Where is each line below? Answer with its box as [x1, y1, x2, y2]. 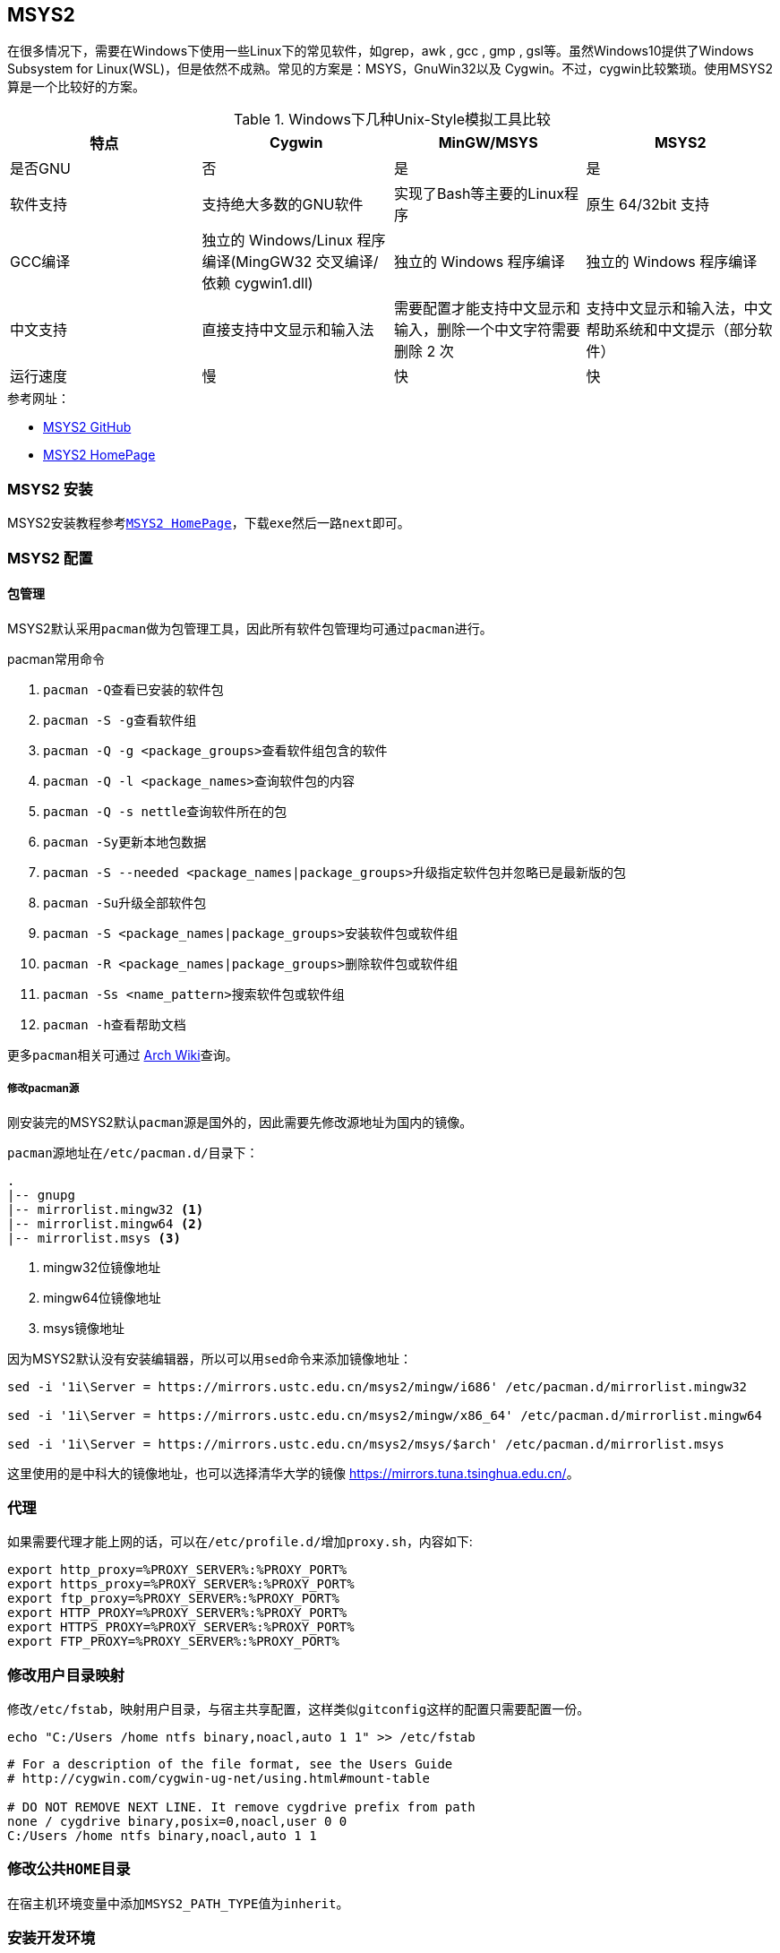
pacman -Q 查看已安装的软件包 [43, 681, 224, 697]
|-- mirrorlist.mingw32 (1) [7, 1201, 204, 1217]
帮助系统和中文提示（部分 [586, 321, 759, 340]
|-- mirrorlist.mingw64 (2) [7, 1216, 204, 1231]
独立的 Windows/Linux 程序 [201, 231, 386, 250]
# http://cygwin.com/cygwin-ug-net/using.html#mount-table [7, 1771, 431, 1786]
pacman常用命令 [7, 650, 105, 667]
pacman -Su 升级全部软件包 [43, 894, 207, 910]
